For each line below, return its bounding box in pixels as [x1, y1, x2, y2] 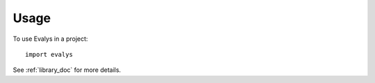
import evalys [25, 50, 73, 58]
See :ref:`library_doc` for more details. [12, 66, 122, 74]
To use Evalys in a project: [12, 35, 88, 43]
